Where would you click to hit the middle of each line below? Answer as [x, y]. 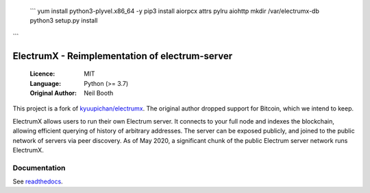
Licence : [42, 74]
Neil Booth [99, 93]
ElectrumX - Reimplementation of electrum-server [123, 56]
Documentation [39, 168]
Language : [46, 83]
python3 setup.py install [64, 21]
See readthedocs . [38, 181]
